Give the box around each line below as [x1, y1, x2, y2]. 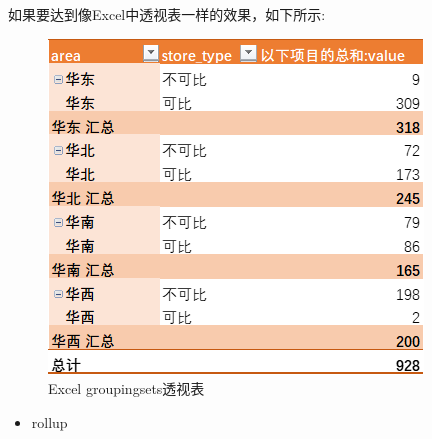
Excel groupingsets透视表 [48, 378, 205, 399]
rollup [31, 411, 68, 432]
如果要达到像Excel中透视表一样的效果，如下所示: [8, 4, 326, 24]
